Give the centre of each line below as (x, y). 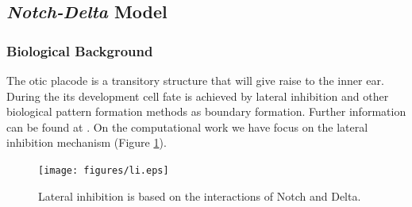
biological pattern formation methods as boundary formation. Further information (206, 111)
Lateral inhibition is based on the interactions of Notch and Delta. (200, 195)
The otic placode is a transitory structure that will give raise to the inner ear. (195, 80)
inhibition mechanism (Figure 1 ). (87, 142)
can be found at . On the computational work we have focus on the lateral (187, 126)
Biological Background (80, 50)
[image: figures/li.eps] (104, 170)
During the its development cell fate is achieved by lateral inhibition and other (198, 96)
